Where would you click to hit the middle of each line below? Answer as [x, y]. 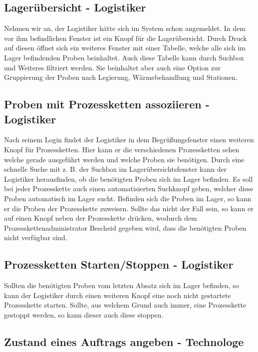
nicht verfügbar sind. [36, 237]
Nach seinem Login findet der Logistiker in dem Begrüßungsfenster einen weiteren [129, 140]
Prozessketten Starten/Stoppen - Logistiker [119, 264]
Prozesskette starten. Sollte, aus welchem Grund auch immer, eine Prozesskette [125, 305]
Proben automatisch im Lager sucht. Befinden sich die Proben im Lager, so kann [128, 198]
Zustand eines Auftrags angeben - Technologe [124, 341]
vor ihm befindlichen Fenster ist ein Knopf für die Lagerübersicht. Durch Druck [126, 38]
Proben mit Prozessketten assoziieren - [107, 104]
